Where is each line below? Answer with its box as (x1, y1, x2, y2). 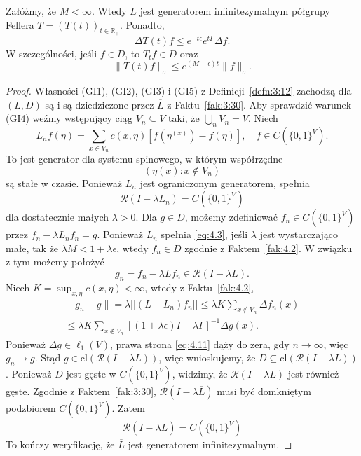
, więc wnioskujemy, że (158, 350, 256, 365)
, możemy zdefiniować (184, 209, 278, 224)
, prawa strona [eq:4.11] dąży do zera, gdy (110, 336, 290, 351)
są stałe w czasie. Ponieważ (6, 175, 123, 190)
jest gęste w (66, 366, 116, 381)
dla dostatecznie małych (6, 209, 109, 224)
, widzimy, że (172, 366, 228, 381)
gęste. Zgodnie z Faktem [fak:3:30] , (6, 384, 156, 399)
